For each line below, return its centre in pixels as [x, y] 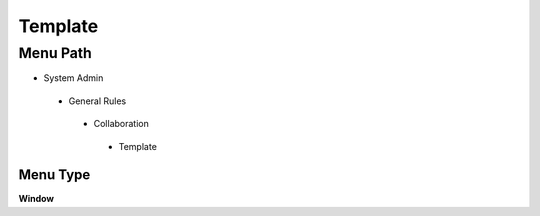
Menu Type [54, 175]
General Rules [97, 101]
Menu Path [55, 53]
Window [36, 199]
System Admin [73, 78]
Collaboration [121, 124]
